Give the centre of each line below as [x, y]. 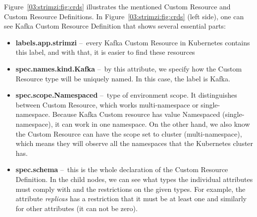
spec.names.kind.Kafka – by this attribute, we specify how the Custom [129, 68]
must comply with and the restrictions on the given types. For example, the [130, 189]
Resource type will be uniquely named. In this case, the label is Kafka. [123, 78]
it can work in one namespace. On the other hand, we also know [153, 124]
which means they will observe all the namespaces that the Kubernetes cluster [134, 143]
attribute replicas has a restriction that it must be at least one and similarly [131, 199]
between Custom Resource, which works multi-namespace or [107, 104]
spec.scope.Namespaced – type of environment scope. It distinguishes [126, 95]
